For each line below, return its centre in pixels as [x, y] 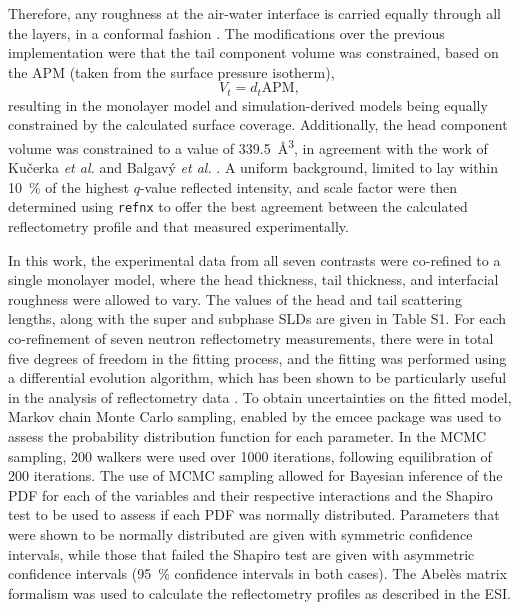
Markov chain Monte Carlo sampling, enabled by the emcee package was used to [254, 416]
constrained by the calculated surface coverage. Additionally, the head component [258, 124]
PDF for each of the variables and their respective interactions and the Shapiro [250, 494]
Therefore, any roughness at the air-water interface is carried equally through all [254, 13]
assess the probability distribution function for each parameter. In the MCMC [247, 436]
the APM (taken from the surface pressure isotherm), [171, 71]
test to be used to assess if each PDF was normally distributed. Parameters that [254, 514]
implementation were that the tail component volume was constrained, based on [253, 52]
